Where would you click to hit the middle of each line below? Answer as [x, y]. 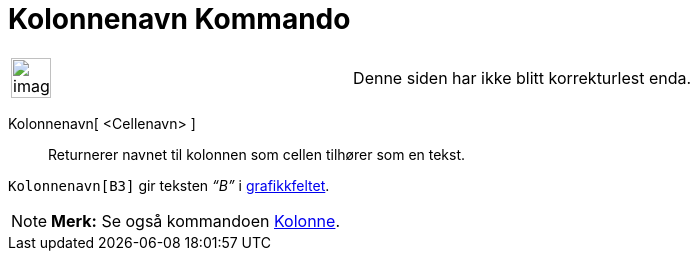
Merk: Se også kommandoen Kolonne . [196, 220]
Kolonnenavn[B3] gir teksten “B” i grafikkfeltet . [169, 185]
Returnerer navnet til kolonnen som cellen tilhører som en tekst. [257, 154]
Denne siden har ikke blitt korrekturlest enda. [522, 77]
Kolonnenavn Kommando [179, 19]
